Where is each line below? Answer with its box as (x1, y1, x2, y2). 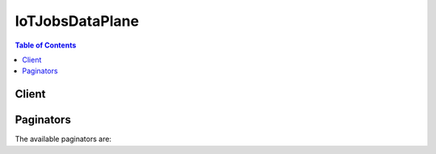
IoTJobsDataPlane (15, 12, 140, 30)
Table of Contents (15, 40, 77, 50)
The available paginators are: (15, 134, 112, 144)
